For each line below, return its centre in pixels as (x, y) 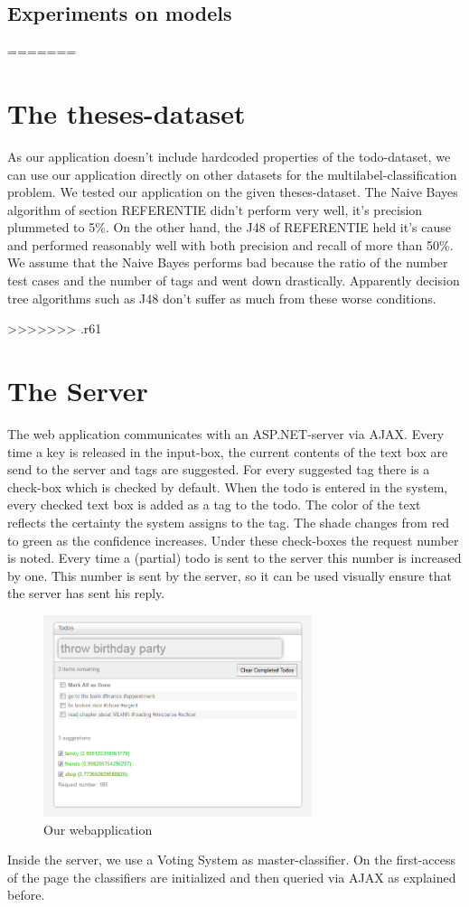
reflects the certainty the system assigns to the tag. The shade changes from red (229, 522)
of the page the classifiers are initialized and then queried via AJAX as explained (232, 877)
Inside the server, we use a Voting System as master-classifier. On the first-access (231, 860)
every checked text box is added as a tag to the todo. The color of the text (214, 505)
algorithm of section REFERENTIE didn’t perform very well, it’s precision (215, 209)
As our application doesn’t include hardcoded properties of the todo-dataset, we (229, 156)
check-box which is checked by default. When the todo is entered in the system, (228, 486)
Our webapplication (98, 829)
